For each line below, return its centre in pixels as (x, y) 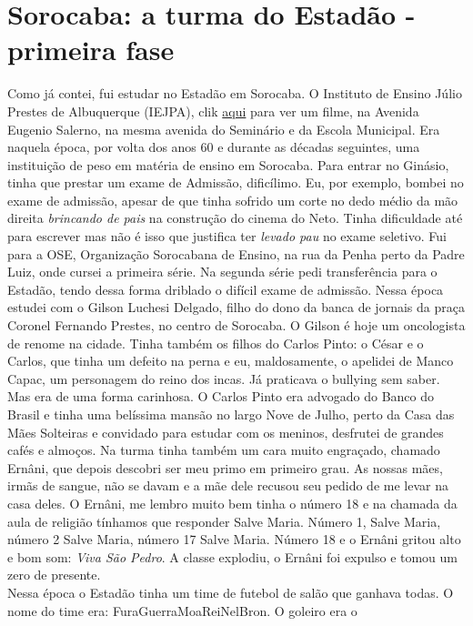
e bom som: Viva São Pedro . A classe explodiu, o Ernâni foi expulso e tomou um (233, 556)
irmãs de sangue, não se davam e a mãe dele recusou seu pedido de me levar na (228, 485)
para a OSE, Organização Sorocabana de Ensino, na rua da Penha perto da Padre (236, 253)
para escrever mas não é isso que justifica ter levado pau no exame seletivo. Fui (227, 236)
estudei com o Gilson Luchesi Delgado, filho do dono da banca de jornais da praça (236, 307)
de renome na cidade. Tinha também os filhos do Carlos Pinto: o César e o (216, 343)
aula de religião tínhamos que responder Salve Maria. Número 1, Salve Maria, (224, 521)
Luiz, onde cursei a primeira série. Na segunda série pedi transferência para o (222, 272)
